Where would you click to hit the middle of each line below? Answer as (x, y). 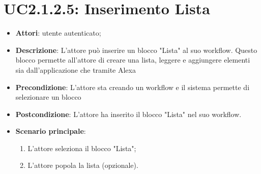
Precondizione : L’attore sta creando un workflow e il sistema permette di (133, 87)
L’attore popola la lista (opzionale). (83, 165)
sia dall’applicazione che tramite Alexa (76, 69)
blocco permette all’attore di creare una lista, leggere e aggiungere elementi (133, 60)
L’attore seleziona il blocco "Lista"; (82, 148)
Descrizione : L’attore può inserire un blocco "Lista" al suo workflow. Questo (136, 50)
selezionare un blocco (48, 97)
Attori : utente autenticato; (58, 33)
